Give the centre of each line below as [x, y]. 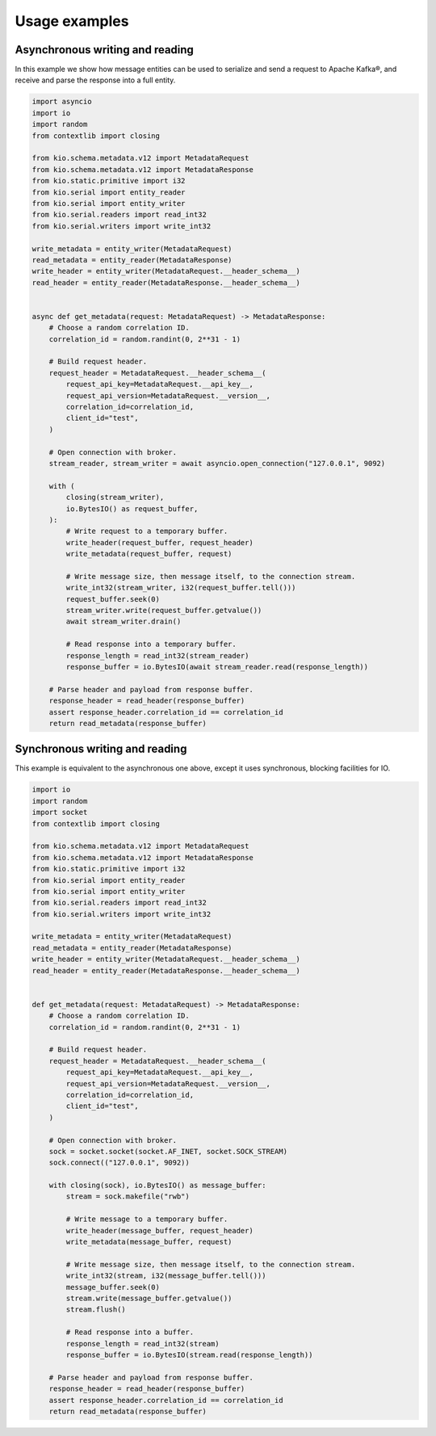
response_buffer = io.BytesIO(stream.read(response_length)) [189, 1354]
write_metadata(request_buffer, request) [149, 554]
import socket [60, 812]
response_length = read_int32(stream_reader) [157, 655]
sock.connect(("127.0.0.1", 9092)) [119, 1163]
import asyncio [62, 102]
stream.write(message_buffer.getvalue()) [149, 1298]
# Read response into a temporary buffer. [151, 645]
